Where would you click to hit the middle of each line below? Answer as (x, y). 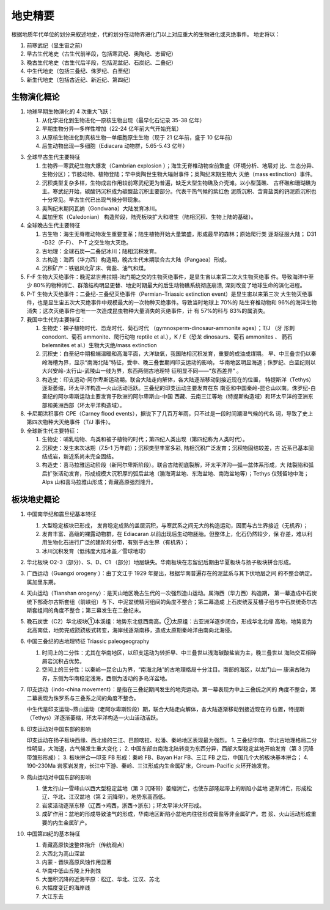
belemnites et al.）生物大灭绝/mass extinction (99, 345)
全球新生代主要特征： (53, 430)
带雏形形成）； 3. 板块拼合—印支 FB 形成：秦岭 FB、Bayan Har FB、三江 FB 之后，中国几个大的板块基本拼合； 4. (167, 757)
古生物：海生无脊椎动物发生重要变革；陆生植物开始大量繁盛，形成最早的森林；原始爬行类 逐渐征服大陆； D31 (179, 234)
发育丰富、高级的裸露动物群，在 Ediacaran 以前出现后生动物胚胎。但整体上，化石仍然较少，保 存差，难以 (174, 534)
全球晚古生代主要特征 (53, 226)
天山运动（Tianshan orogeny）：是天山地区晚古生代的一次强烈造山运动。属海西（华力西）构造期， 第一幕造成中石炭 (172, 593)
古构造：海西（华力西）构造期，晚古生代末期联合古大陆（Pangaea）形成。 (136, 260)
